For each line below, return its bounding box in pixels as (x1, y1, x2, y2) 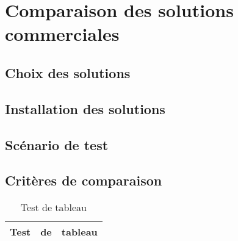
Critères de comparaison (5, 171, 162, 190)
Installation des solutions (5, 99, 165, 118)
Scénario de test (5, 135, 109, 154)
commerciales (5, 21, 120, 46)
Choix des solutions (5, 63, 131, 82)
